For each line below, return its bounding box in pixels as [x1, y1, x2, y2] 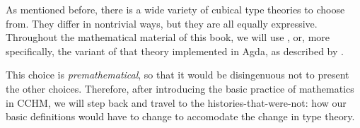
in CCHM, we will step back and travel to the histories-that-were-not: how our [6, 95, 347, 110]
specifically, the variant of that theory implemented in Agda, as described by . [6, 43, 344, 58]
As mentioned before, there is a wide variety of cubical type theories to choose [6, 2, 345, 16]
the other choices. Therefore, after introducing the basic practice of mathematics [6, 81, 354, 95]
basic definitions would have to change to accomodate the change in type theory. [6, 109, 355, 124]
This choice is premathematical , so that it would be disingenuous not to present [6, 67, 349, 82]
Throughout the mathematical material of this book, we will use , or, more [6, 30, 330, 45]
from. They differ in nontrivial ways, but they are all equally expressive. [6, 16, 318, 30]
